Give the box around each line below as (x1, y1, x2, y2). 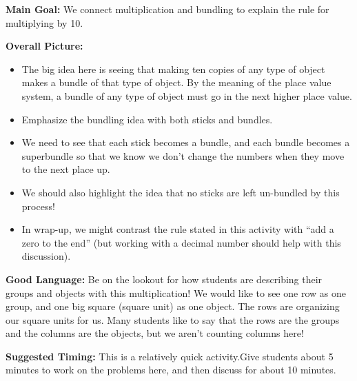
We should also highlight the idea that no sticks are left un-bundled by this (21, 185, 340, 199)
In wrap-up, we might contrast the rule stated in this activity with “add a (21, 222, 334, 236)
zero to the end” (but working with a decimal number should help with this (21, 235, 341, 249)
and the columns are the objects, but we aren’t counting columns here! (6, 326, 304, 340)
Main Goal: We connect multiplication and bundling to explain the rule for (6, 2, 329, 16)
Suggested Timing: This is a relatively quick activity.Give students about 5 (6, 349, 334, 363)
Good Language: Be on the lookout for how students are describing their (6, 271, 323, 286)
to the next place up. (21, 162, 110, 176)
